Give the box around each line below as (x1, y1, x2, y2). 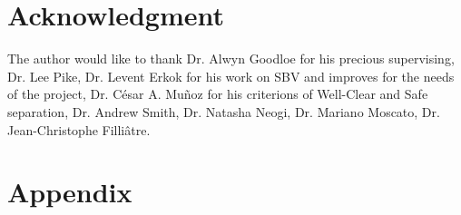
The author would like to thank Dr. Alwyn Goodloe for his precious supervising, (7, 49, 455, 68)
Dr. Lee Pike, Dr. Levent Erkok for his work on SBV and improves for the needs (7, 66, 455, 85)
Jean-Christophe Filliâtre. (7, 120, 151, 139)
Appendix (7, 173, 132, 210)
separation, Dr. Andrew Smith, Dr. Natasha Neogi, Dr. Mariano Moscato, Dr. (7, 102, 440, 121)
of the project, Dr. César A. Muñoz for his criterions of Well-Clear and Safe (7, 84, 428, 103)
